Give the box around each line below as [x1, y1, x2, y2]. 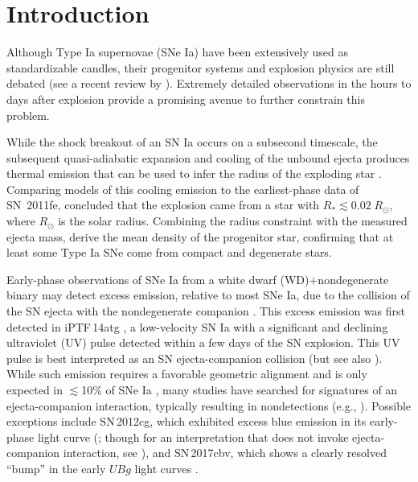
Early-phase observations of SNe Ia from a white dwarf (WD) [6, 270, 309, 287]
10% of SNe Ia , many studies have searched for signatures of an [81, 381, 398, 398]
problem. [6, 106, 50, 123]
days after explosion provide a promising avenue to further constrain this [6, 90, 365, 107]
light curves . [134, 459, 199, 476]
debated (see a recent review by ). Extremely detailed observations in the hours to [6, 75, 412, 92]
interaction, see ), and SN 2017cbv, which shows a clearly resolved [63, 444, 387, 461]
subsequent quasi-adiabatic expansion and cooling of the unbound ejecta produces [6, 149, 410, 166]
